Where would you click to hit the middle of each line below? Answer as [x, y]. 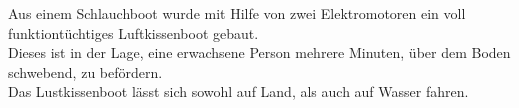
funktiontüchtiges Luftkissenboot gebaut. [133, 32]
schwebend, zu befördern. [85, 71]
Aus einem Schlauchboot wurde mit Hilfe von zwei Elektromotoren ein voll [237, 13]
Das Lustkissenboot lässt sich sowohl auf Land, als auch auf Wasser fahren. [238, 91]
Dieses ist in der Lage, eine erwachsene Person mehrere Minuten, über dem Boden [259, 52]
